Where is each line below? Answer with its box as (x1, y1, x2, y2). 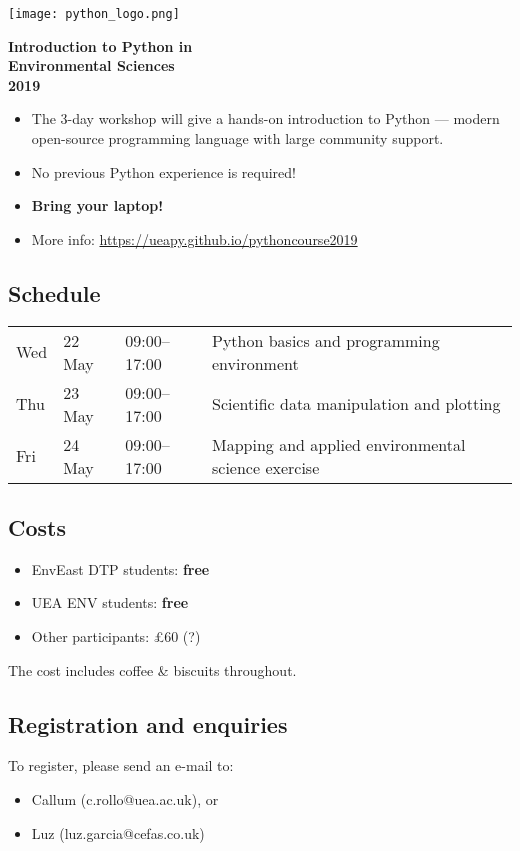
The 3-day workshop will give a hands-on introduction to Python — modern (31, 108, 500, 129)
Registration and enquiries (8, 708, 288, 739)
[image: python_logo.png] (8, 7, 180, 21)
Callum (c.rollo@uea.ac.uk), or (31, 788, 219, 809)
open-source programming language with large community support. (31, 128, 444, 149)
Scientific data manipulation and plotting (212, 392, 501, 416)
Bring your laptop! (31, 195, 164, 216)
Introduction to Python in (8, 35, 193, 56)
